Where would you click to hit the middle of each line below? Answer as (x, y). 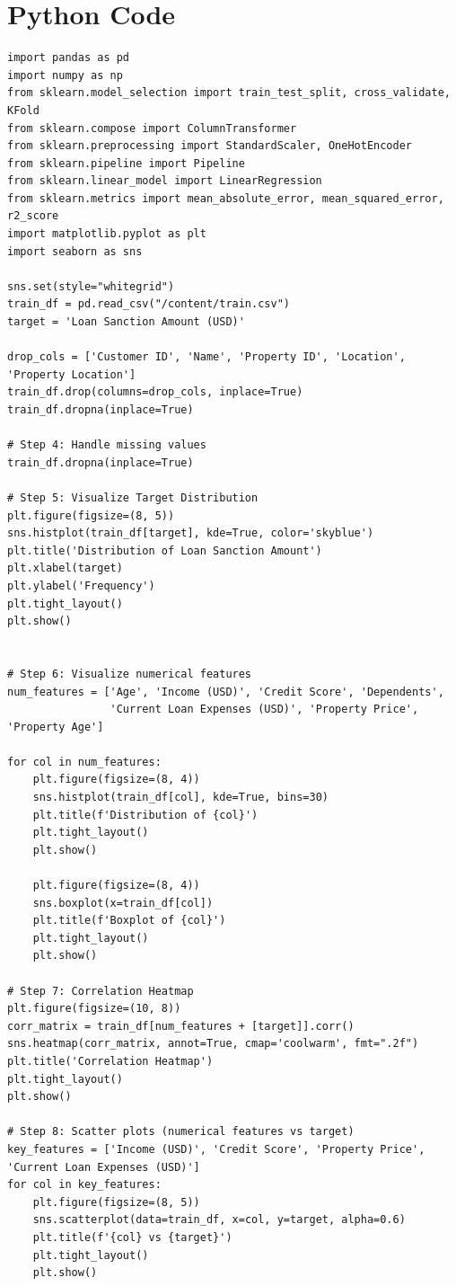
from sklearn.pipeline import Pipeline (126, 163)
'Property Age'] (56, 727)
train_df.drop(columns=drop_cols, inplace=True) (155, 392)
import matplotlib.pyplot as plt (107, 234)
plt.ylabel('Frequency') (81, 585)
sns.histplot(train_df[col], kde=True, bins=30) (180, 798)
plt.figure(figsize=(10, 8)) (94, 1009)
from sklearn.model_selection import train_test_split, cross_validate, (229, 93)
